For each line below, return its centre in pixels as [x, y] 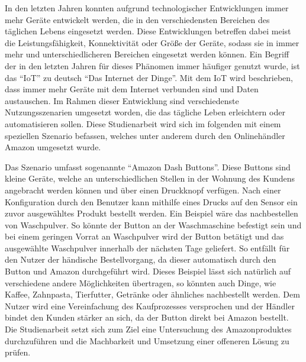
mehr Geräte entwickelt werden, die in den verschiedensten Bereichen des [137, 19]
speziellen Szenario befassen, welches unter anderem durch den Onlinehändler [145, 135]
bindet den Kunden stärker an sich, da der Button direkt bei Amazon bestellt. [147, 317]
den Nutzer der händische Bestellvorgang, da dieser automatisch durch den [141, 259]
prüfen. [18, 352]
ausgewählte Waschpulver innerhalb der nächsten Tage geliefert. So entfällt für [147, 248]
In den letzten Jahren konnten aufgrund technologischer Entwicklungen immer [147, 8]
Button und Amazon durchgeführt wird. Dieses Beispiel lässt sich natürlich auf [148, 271]
